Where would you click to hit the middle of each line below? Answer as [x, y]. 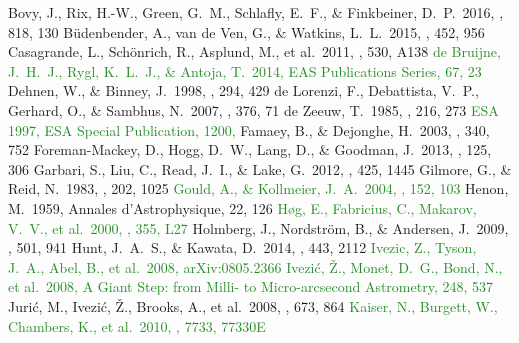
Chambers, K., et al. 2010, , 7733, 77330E [137, 325]
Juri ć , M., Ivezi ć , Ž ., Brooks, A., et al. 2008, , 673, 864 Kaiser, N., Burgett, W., [253, 305]
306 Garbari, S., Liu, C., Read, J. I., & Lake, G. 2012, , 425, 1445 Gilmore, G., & [260, 168]
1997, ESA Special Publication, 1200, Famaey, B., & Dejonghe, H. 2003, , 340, [249, 129]
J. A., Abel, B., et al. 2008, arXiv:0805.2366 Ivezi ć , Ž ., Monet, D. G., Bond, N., [255, 266]
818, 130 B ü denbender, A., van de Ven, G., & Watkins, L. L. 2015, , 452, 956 [246, 31]
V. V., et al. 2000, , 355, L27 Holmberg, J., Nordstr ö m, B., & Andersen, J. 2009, [258, 227]
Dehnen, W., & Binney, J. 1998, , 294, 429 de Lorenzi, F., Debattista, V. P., [243, 90]
